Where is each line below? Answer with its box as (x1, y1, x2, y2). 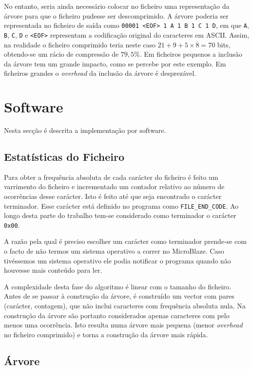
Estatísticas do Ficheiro (4, 149, 125, 164)
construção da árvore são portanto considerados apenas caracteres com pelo (4, 310, 230, 320)
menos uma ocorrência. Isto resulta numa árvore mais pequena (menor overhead (4, 320, 243, 330)
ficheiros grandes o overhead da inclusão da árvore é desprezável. (4, 68, 196, 78)
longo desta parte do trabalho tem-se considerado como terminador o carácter (4, 210, 236, 220)
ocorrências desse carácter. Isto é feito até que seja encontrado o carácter (4, 191, 222, 201)
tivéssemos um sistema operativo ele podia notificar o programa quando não (4, 255, 231, 265)
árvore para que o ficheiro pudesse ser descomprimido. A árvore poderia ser (4, 10, 229, 21)
